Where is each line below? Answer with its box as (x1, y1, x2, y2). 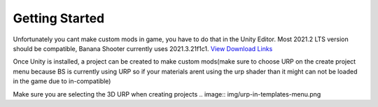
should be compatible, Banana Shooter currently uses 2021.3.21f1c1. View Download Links (13, 44, 273, 52)
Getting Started (13, 10, 105, 26)
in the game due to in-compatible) (13, 77, 111, 85)
